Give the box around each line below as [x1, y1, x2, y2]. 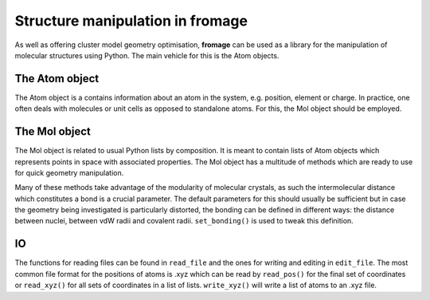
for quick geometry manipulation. [14, 168, 124, 177]
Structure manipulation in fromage [14, 12, 248, 30]
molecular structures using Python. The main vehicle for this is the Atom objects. [14, 50, 279, 60]
